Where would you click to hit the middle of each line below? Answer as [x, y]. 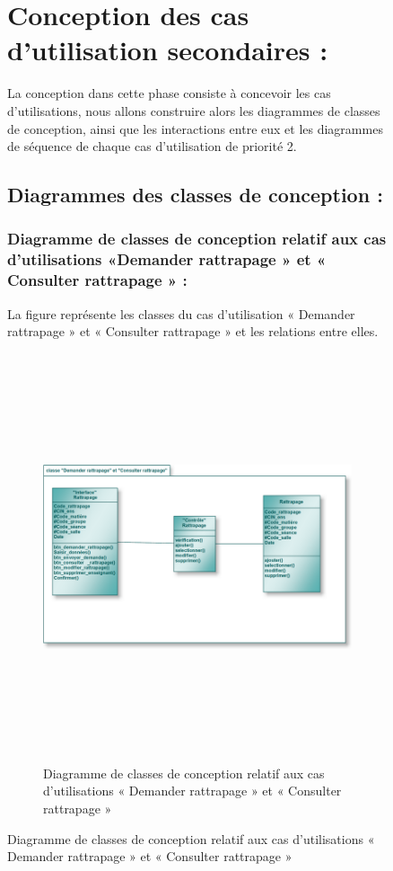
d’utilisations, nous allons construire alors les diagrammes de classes [194, 110]
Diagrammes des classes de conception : [195, 195]
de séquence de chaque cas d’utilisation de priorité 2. [152, 146]
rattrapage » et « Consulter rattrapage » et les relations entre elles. [193, 331]
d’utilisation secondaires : [168, 50]
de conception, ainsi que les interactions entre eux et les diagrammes [195, 128]
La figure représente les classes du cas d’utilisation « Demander [181, 313]
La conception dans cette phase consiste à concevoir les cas [169, 93]
